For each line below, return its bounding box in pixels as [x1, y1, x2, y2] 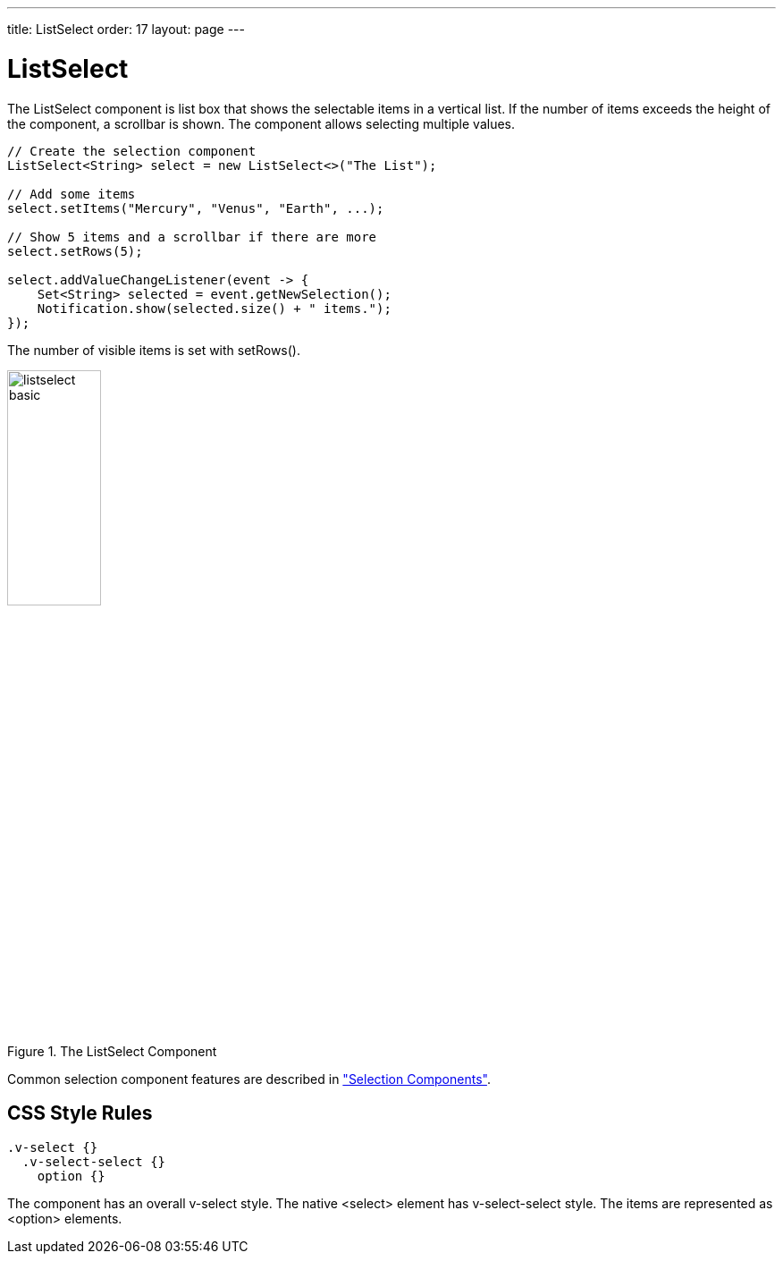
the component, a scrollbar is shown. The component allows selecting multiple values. [7, 115, 516, 131]
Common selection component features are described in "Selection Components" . [7, 1071, 491, 1087]
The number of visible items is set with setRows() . [7, 342, 300, 358]
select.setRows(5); [7, 243, 143, 258]
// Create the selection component [7, 143, 257, 158]
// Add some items [7, 186, 136, 201]
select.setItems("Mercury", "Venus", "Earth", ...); [7, 200, 384, 216]
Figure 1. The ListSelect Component [7, 1043, 217, 1059]
